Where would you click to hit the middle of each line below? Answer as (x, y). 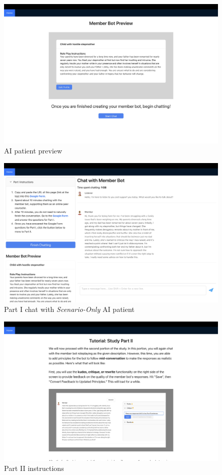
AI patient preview (33, 150)
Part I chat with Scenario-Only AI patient (69, 309)
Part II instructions (34, 468)
